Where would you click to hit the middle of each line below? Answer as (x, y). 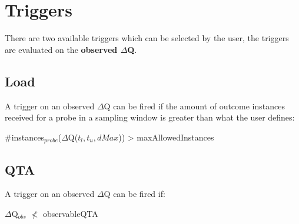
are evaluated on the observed (61, 49)
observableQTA (70, 213)
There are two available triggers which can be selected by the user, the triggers (147, 38)
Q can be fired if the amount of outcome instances (194, 106)
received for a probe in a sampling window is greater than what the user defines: (150, 117)
